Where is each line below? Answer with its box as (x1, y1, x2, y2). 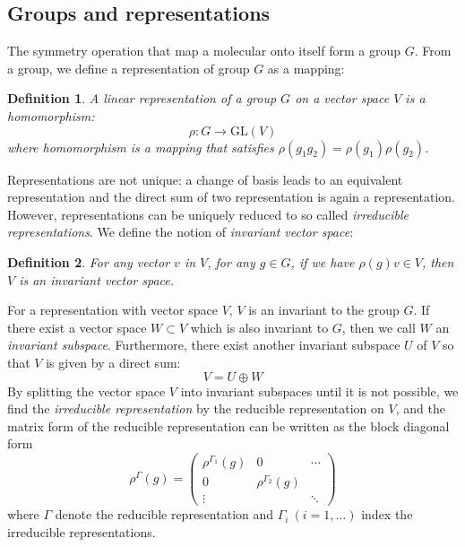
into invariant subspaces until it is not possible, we (180, 381, 459, 400)
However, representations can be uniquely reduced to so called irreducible (7, 204, 409, 223)
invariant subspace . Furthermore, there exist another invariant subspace (7, 335, 400, 354)
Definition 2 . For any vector (7, 252, 170, 271)
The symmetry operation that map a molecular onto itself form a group (7, 41, 401, 60)
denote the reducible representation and (55, 505, 274, 524)
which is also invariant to (190, 317, 329, 336)
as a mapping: (267, 58, 345, 77)
